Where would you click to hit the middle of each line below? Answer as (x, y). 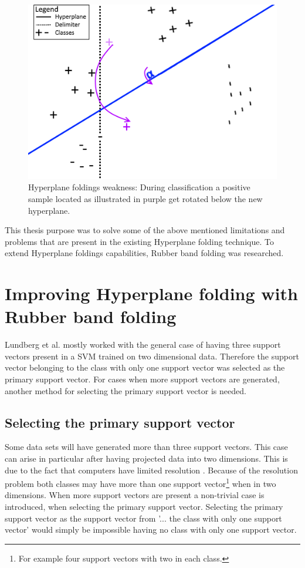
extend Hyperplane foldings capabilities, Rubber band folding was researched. (144, 253)
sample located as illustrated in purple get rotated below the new (145, 198)
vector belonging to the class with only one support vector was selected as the (145, 367)
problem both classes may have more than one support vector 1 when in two (140, 483)
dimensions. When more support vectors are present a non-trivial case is (135, 495)
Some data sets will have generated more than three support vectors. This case (146, 447)
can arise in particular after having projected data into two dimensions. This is (146, 458)
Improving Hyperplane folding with (151, 293)
